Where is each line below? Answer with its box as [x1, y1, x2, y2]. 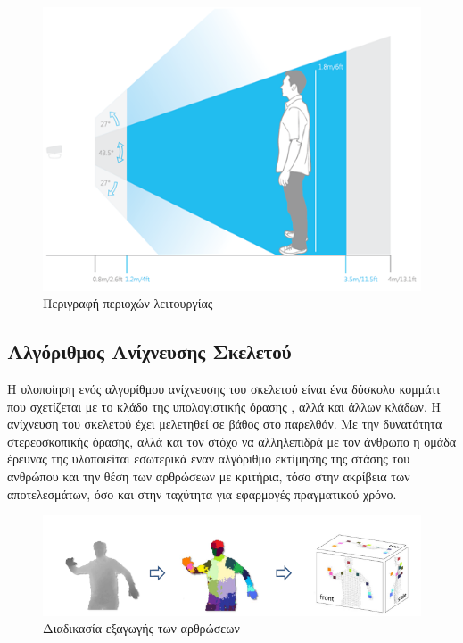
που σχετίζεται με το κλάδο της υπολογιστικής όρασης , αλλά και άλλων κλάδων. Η [7, 397, 441, 415]
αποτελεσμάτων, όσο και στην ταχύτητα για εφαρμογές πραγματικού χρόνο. [7, 484, 397, 503]
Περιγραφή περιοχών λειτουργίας [43, 294, 213, 313]
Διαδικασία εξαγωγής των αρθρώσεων [43, 619, 240, 638]
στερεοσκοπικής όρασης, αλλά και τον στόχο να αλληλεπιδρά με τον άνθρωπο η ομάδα [7, 431, 457, 450]
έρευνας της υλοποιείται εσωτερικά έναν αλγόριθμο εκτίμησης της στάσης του [7, 449, 410, 468]
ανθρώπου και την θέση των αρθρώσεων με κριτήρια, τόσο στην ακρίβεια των [7, 466, 410, 485]
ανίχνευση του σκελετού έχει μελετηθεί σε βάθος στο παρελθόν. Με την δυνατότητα [7, 414, 442, 433]
